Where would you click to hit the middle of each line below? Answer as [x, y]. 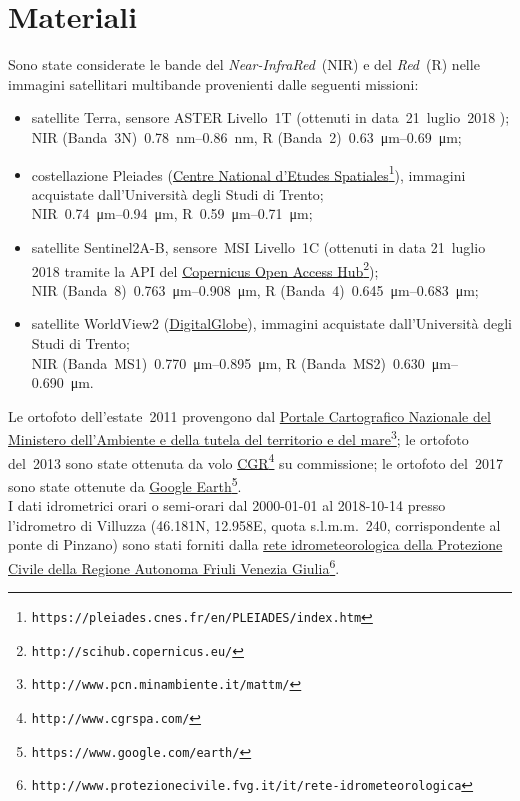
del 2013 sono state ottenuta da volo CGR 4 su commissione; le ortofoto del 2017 [255, 461]
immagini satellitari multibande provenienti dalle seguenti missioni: [213, 83]
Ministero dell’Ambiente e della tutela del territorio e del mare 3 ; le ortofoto [238, 437]
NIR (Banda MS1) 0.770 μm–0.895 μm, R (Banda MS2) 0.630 [228, 362]
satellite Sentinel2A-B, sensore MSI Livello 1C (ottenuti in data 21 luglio [258, 246]
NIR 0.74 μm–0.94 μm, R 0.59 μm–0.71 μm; [172, 213]
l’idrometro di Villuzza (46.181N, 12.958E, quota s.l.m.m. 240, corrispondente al [254, 524]
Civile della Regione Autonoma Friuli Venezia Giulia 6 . [174, 566]
